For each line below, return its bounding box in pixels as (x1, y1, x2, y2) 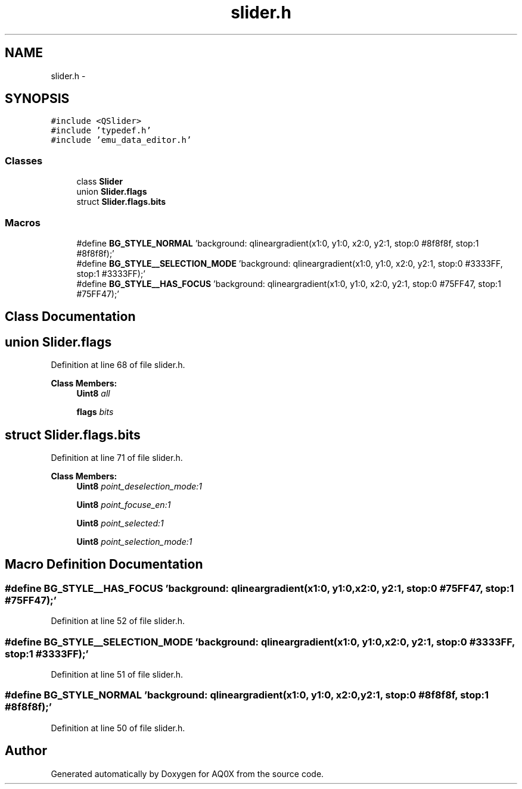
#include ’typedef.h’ (51, 126, 151, 136)
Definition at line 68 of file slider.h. (51, 360, 185, 370)
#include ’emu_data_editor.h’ (51, 135, 192, 145)
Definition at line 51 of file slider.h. (51, 669, 184, 680)
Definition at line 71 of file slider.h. (51, 453, 183, 463)
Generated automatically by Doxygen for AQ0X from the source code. (51, 768, 324, 779)
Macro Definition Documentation (5, 557, 203, 572)
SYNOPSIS (5, 91, 70, 107)
